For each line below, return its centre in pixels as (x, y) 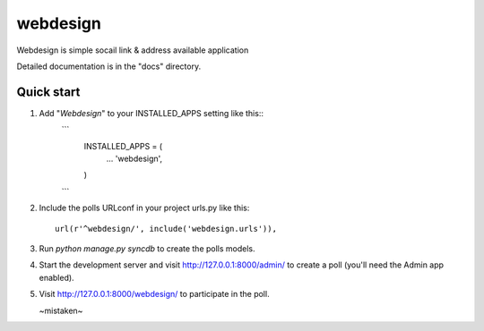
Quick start (48, 92)
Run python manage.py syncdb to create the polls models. (147, 248)
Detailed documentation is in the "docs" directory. (109, 66)
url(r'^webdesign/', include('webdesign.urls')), (166, 229)
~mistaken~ (61, 310)
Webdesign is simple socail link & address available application (133, 50)
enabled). (57, 277)
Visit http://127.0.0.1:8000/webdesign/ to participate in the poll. (154, 294)
